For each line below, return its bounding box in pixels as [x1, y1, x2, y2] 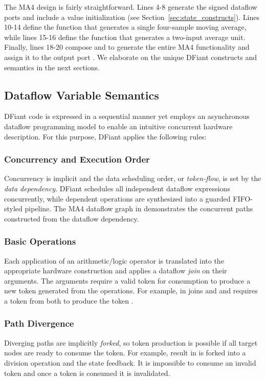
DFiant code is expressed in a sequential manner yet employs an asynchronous [4, 111, 250, 122]
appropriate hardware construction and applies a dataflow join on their [4, 265, 227, 276]
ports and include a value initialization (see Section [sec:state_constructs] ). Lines [4, 11, 259, 22]
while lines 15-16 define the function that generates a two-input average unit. [4, 31, 246, 42]
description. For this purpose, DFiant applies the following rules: [4, 131, 207, 142]
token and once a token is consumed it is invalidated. [4, 367, 170, 378]
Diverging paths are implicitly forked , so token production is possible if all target [4, 337, 258, 348]
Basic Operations [4, 235, 76, 248]
